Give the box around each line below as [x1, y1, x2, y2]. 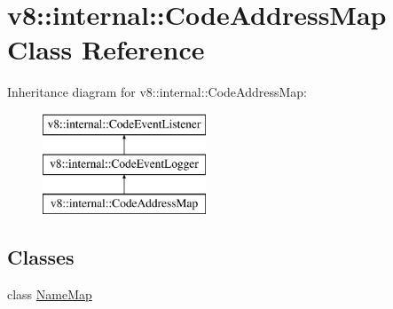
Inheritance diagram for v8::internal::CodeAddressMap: [7, 83, 307, 101]
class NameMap [7, 285, 92, 304]
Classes [7, 243, 75, 271]
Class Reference [7, 31, 205, 67]
